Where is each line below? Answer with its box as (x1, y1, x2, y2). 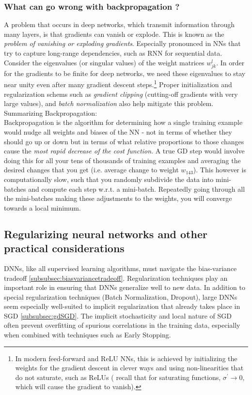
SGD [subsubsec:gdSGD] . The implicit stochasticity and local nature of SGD (4, 310, 232, 320)
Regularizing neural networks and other (4, 226, 207, 241)
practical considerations (4, 241, 125, 256)
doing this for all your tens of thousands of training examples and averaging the (4, 155, 241, 165)
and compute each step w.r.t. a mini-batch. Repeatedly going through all (28, 183, 245, 194)
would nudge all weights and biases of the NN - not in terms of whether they (4, 126, 232, 137)
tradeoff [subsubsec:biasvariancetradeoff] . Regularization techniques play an (4, 273, 228, 283)
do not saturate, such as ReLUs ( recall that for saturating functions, (15, 372, 221, 382)
